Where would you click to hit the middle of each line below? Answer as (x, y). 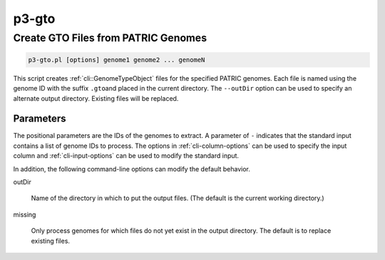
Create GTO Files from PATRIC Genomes (110, 38)
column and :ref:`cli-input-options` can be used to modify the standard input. (126, 156)
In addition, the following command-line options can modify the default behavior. (132, 169)
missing (25, 214)
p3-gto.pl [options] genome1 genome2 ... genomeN (117, 60)
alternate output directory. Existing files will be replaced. (96, 98)
